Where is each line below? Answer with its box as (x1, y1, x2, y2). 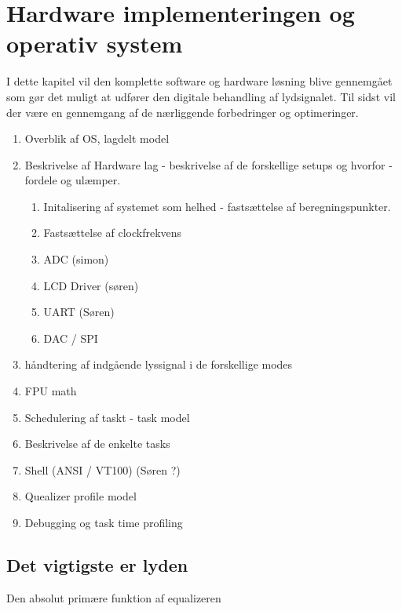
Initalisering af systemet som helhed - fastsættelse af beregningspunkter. (43, 198, 391, 214)
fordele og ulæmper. (24, 172, 121, 188)
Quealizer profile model (24, 488, 137, 504)
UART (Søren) (43, 304, 115, 320)
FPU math (24, 383, 77, 399)
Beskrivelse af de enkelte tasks (24, 435, 170, 452)
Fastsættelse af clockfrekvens (43, 224, 182, 241)
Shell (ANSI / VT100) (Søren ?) (24, 461, 181, 478)
